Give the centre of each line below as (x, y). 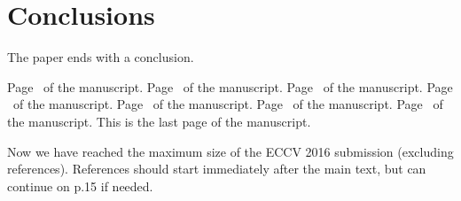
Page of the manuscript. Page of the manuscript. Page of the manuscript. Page (230, 86)
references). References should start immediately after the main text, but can (217, 169)
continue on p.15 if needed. (80, 186)
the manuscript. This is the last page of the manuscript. (159, 121)
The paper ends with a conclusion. (101, 57)
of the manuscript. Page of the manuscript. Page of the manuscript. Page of (228, 104)
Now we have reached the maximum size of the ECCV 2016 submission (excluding (230, 151)
